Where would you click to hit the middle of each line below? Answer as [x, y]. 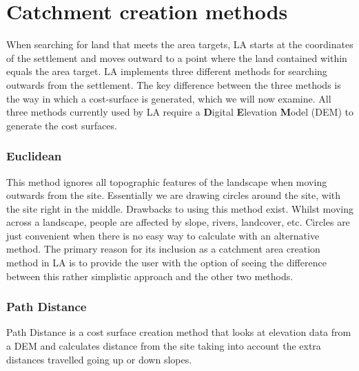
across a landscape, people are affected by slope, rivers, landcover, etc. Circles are [178, 222]
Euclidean [34, 156]
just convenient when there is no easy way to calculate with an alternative [163, 235]
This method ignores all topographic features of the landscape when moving [167, 181]
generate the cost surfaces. [62, 125]
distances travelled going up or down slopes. [99, 359]
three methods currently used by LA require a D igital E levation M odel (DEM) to [180, 112]
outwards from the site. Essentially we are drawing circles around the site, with [174, 195]
